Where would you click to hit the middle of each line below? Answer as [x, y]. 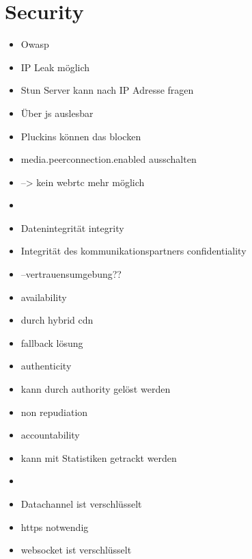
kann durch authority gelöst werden [96, 389]
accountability [50, 435]
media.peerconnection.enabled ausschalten [109, 159]
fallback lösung [52, 342]
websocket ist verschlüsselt [76, 550]
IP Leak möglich [55, 67]
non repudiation [54, 412]
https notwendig [55, 526]
